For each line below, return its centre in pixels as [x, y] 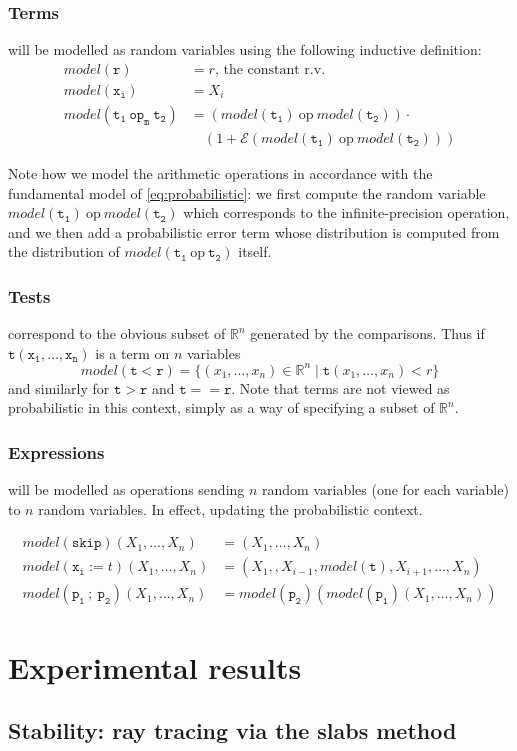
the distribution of [64, 251]
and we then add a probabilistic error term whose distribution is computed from [254, 231]
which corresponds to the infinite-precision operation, [346, 212]
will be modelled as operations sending [126, 489]
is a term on [132, 352]
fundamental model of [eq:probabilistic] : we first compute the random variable [247, 192]
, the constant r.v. [270, 69]
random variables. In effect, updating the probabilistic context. [230, 508]
